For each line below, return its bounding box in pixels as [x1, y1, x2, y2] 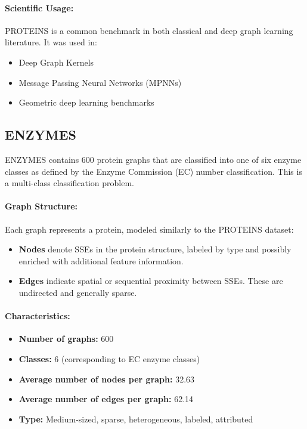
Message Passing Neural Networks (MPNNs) [18, 76, 182, 88]
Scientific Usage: [5, 1, 74, 14]
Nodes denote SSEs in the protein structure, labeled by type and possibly [18, 243, 292, 255]
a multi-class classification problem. [5, 177, 134, 189]
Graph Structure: [5, 200, 77, 212]
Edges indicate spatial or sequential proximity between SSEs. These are [18, 274, 283, 287]
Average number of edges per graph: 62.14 [18, 393, 194, 405]
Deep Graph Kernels [18, 55, 94, 68]
